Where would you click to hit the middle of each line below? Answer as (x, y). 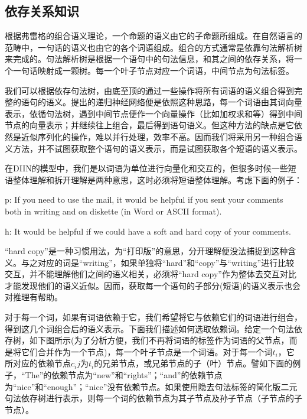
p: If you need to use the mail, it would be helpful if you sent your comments (144, 199)
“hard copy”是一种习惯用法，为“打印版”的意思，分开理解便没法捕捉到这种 (146, 251)
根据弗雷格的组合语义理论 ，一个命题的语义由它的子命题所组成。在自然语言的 (153, 36)
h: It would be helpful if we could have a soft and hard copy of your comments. (148, 231)
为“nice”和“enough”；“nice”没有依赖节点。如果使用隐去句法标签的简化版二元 (151, 386)
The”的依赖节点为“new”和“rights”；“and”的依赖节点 (124, 375)
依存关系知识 (42, 11)
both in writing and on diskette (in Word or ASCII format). (113, 211)
